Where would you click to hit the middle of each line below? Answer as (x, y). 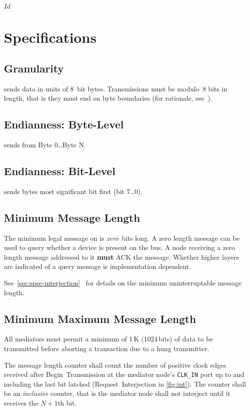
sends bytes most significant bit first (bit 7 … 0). (73, 191)
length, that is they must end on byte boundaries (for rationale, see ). (108, 98)
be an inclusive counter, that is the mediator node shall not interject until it (117, 393)
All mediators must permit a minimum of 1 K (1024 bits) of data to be (108, 339)
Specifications (50, 37)
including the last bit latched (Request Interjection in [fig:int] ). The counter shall (125, 383)
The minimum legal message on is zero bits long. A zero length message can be (122, 238)
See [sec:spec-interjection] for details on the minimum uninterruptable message (123, 282)
